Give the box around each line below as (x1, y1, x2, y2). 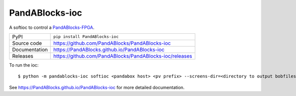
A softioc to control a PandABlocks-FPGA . (9, 24, 95, 30)
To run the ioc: (9, 62, 39, 68)
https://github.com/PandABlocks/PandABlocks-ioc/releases (53, 52, 192, 59)
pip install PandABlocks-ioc (53, 34, 119, 39)
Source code (12, 40, 42, 47)
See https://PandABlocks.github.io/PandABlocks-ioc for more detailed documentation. (9, 84, 185, 90)
